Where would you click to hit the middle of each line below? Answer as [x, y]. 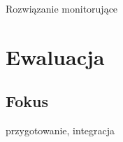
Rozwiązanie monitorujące [62, 8]
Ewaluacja [55, 56]
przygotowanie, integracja [60, 130]
